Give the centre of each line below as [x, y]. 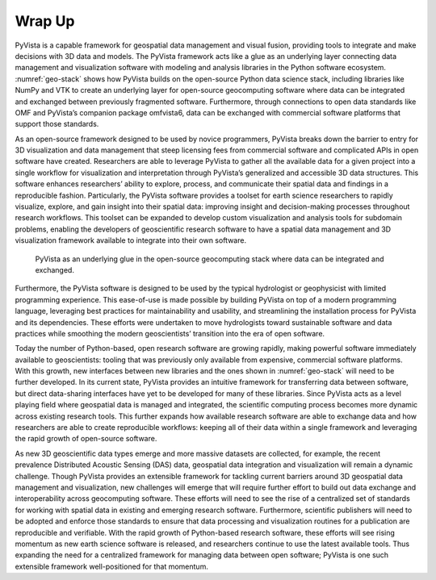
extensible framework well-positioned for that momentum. [112, 566]
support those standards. [57, 124]
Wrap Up [45, 21]
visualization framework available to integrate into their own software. [130, 240]
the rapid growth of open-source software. [86, 439]
